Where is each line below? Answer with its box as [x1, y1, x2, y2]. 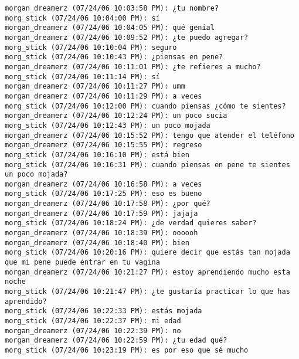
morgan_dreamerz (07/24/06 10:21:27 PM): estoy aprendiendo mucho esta [5, 267, 290, 276]
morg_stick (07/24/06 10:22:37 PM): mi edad [5, 317, 181, 325]
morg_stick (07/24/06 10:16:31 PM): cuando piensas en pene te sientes [5, 160, 290, 169]
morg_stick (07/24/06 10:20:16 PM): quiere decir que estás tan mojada [5, 248, 290, 257]
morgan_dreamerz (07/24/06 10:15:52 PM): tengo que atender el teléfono [5, 131, 294, 140]
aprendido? [5, 297, 47, 306]
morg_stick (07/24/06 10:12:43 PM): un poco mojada [5, 121, 210, 130]
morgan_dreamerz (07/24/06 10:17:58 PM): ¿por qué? [5, 199, 210, 208]
